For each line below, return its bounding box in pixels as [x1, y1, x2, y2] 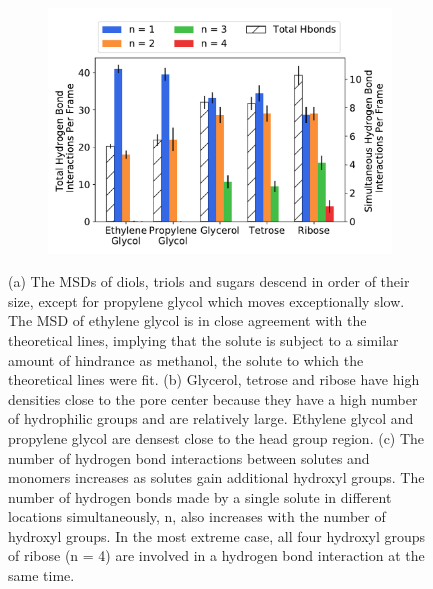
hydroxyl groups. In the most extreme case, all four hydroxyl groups [8, 525, 426, 546]
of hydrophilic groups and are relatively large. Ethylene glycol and [8, 408, 414, 429]
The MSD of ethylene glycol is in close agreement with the [8, 310, 367, 331]
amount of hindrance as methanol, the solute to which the [8, 349, 364, 370]
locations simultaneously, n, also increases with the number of [8, 506, 386, 527]
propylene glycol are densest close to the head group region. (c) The [8, 427, 425, 448]
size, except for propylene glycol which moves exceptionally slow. [8, 290, 405, 311]
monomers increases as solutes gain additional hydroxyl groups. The [8, 467, 425, 488]
